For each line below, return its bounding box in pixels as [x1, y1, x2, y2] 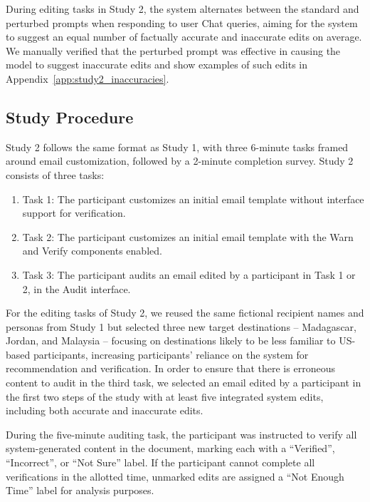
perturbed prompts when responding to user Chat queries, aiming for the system [6, 15, 358, 30]
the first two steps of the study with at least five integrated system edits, [6, 389, 324, 404]
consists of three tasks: [6, 167, 105, 182]
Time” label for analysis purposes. [6, 483, 154, 498]
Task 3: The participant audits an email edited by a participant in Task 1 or [22, 267, 356, 282]
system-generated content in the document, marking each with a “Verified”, [6, 441, 335, 456]
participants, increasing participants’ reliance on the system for [33, 347, 309, 362]
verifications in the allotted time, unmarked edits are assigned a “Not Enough [6, 468, 344, 483]
